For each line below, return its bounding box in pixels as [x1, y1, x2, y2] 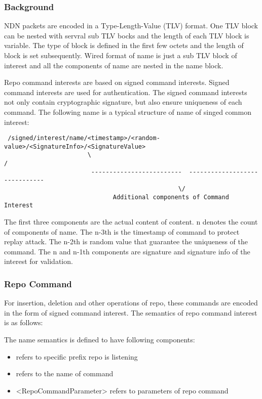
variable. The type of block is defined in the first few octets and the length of [4, 40, 244, 51]
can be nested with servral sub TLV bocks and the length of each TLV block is [4, 30, 249, 40]
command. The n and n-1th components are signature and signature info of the [4, 246, 250, 256]
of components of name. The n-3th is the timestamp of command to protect [4, 226, 240, 237]
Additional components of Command [113, 193, 229, 201]
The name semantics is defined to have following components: [4, 334, 195, 345]
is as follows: [4, 317, 43, 328]
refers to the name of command [16, 368, 114, 379]
